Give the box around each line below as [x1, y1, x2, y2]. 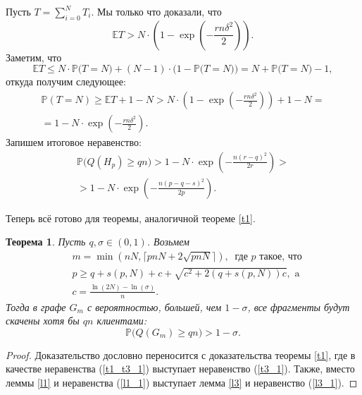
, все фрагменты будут [247, 299, 350, 314]
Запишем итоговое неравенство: [6, 135, 142, 150]
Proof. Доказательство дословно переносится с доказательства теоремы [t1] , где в [6, 347, 356, 362]
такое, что [259, 251, 302, 262]
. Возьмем [146, 234, 190, 249]
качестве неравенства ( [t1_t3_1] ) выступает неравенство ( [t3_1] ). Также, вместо [6, 361, 355, 376]
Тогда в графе [6, 299, 66, 314]
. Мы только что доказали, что [91, 4, 222, 18]
